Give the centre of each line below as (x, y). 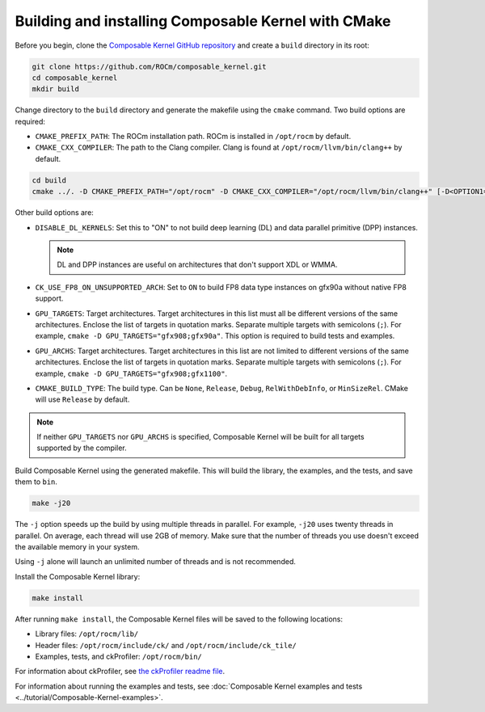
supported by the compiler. (82, 448)
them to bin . (36, 482)
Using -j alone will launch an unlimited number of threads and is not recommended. (156, 562)
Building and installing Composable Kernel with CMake (203, 21)
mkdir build (56, 89)
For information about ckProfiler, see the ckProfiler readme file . (120, 672)
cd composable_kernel (75, 78)
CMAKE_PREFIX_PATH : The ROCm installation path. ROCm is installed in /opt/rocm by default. (193, 137)
